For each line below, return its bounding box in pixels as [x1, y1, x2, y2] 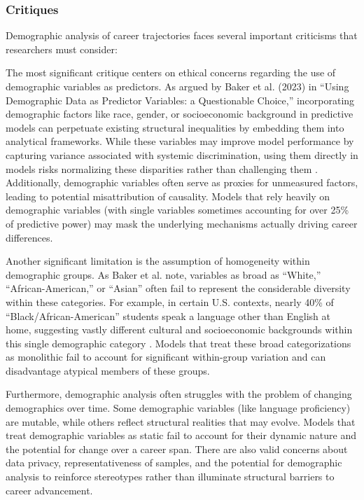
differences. [6, 230, 53, 244]
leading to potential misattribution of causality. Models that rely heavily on [6, 188, 330, 203]
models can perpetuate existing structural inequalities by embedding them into [6, 120, 344, 134]
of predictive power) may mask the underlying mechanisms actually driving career [6, 216, 358, 230]
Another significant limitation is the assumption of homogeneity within [6, 254, 310, 268]
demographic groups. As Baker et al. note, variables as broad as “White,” [6, 267, 321, 282]
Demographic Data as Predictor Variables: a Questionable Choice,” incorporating [6, 92, 355, 107]
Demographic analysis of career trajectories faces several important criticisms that [6, 28, 358, 43]
